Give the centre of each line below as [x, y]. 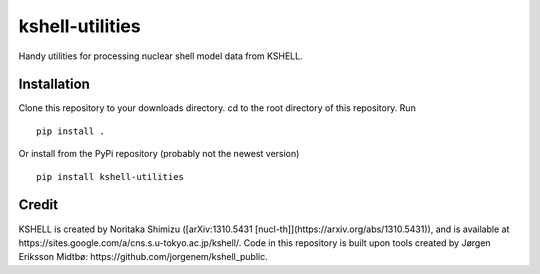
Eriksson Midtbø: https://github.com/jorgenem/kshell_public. [143, 257]
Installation [54, 84]
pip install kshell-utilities [110, 176]
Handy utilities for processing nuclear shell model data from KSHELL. [161, 56]
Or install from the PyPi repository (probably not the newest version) [159, 154]
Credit [38, 205]
